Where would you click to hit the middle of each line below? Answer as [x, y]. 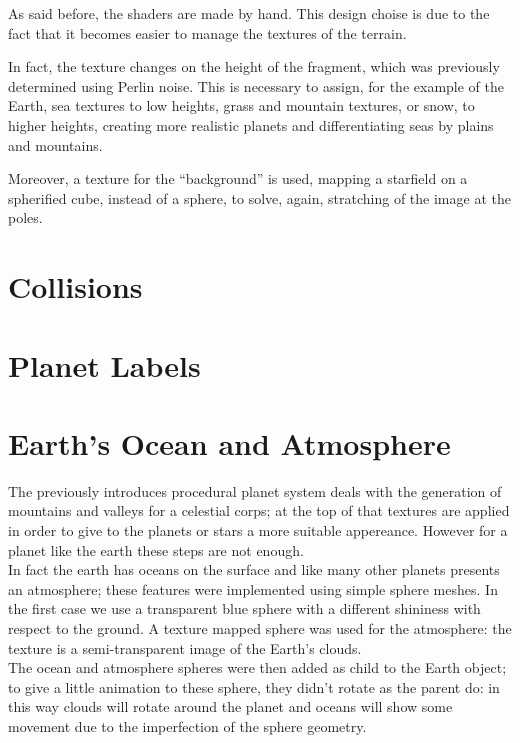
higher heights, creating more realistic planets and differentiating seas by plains [251, 124]
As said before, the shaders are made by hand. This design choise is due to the [249, 13]
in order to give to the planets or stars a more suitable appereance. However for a [258, 530]
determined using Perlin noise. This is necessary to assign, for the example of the [256, 85]
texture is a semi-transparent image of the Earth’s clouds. [185, 647]
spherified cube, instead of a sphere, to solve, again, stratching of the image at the [259, 197]
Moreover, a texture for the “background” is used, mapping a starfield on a [238, 178]
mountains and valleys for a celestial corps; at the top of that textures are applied [259, 510]
